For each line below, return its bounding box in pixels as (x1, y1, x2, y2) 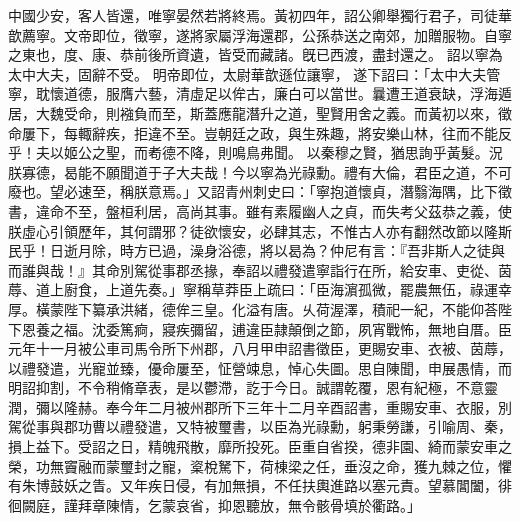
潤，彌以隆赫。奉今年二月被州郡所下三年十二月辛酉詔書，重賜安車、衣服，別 (8, 396, 512, 417)
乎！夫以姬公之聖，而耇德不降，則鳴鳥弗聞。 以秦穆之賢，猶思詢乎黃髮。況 (8, 142, 503, 163)
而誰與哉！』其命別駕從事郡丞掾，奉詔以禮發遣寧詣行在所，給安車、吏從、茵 (8, 259, 512, 280)
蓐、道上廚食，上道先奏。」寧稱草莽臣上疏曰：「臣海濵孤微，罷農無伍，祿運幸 (8, 279, 512, 300)
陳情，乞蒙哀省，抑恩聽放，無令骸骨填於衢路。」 (105, 494, 421, 515)
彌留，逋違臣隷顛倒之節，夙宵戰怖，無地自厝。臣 (189, 318, 512, 339)
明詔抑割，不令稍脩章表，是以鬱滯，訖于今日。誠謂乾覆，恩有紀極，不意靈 (8, 377, 498, 398)
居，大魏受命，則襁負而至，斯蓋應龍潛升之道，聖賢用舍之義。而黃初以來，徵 (8, 102, 512, 123)
